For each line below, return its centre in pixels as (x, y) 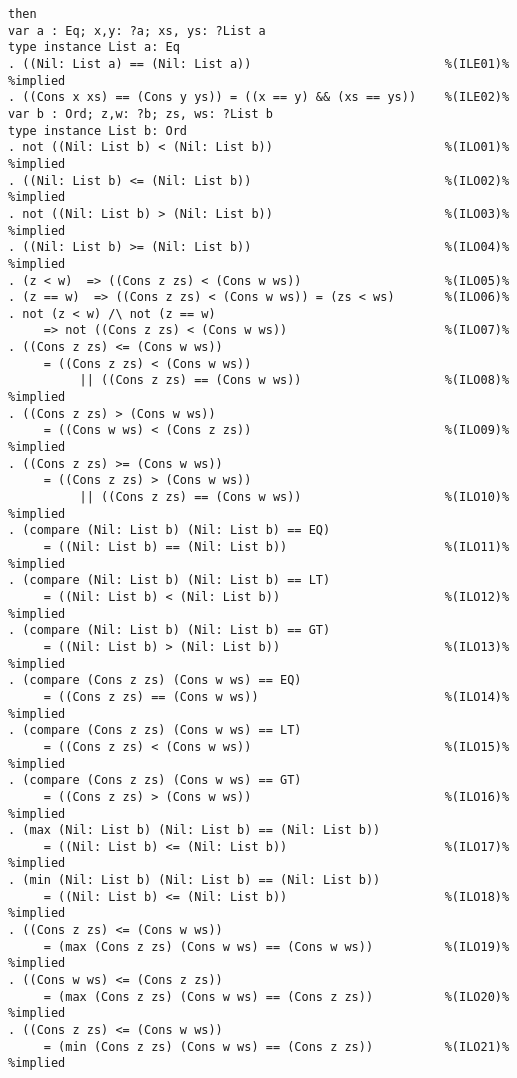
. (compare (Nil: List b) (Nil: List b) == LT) (169, 580)
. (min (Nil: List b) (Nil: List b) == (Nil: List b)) (194, 880)
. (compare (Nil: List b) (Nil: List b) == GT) (169, 630)
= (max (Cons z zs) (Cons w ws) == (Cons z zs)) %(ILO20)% (276, 996)
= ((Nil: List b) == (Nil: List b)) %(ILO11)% (276, 547)
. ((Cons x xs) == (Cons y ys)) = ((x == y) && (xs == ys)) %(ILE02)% (259, 97)
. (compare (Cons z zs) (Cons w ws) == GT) (155, 780)
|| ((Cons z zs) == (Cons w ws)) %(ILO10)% (294, 497)
